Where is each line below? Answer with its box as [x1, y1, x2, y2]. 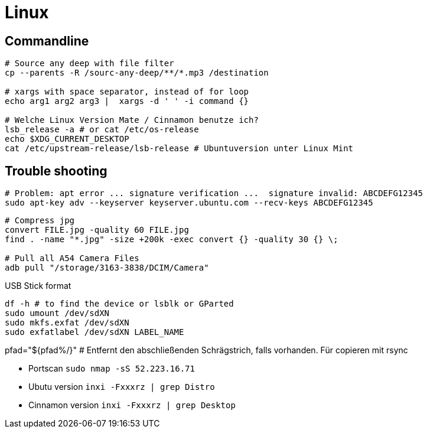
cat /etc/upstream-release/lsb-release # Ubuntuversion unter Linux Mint [5, 144, 354, 154]
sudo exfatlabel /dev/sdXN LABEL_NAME [5, 327, 184, 337]
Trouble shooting [5, 163, 107, 178]
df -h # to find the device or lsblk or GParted [5, 299, 234, 309]
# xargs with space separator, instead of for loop [5, 87, 249, 97]
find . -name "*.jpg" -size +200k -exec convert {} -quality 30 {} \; [5, 235, 338, 245]
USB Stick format [5, 281, 71, 291]
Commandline [5, 33, 89, 48]
